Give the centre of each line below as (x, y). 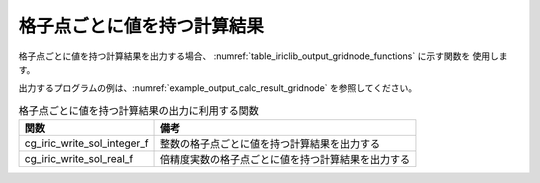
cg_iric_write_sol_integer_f (86, 143)
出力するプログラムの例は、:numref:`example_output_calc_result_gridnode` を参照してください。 (218, 88)
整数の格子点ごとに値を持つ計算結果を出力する (270, 144)
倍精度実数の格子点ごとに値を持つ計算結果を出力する (285, 160)
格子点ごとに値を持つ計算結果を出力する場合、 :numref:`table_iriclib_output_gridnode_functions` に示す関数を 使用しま (263, 56)
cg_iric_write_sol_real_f (79, 159)
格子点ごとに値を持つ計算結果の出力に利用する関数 (139, 110)
